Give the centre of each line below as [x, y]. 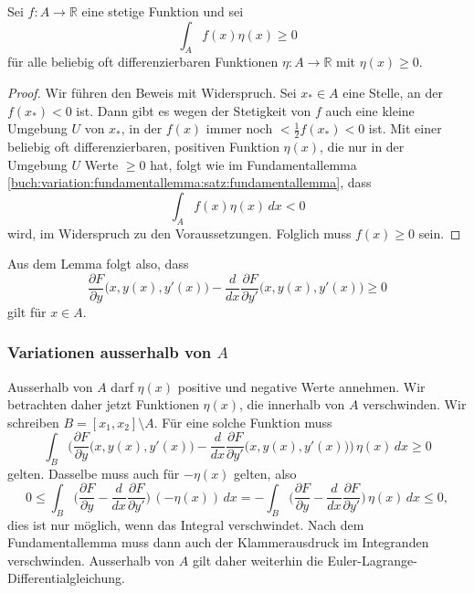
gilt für [27, 311]
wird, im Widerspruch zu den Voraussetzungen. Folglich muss [179, 233]
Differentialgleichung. [66, 578]
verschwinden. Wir [415, 404]
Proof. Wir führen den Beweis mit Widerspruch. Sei [152, 92]
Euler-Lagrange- [372, 560]
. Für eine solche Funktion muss [243, 422]
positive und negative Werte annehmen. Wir [301, 386]
